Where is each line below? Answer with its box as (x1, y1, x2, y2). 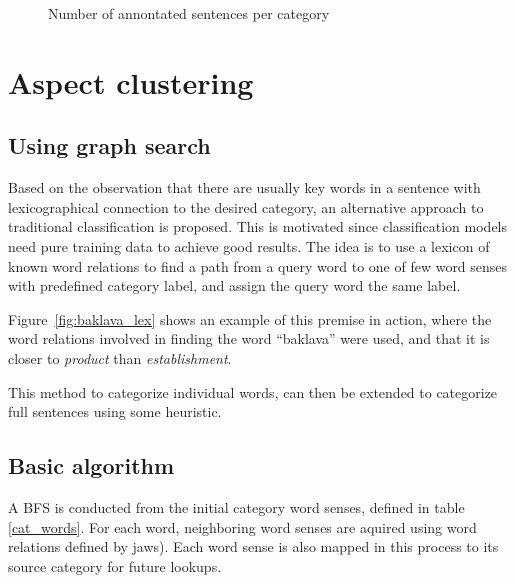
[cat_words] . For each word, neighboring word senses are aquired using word (8, 516, 477, 537)
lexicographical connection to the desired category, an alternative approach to (8, 196, 484, 217)
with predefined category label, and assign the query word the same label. (8, 275, 461, 296)
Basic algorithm (8, 450, 175, 481)
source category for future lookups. (8, 555, 222, 576)
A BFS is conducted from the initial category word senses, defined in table (8, 496, 465, 517)
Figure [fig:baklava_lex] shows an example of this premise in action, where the (8, 308, 492, 329)
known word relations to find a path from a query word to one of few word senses (8, 255, 508, 276)
